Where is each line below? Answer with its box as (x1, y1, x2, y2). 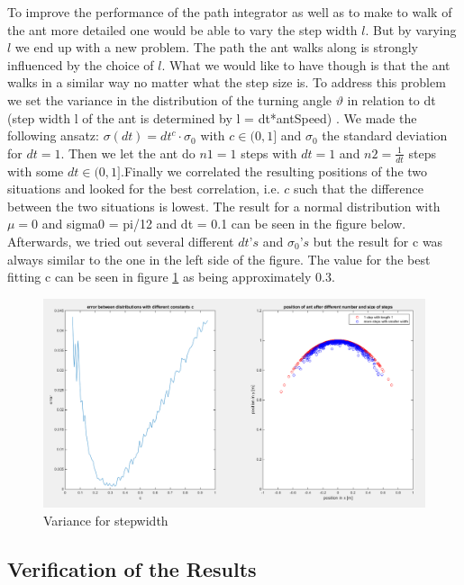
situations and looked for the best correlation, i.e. (7, 179, 280, 198)
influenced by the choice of (7, 55, 154, 74)
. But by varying (365, 20, 457, 39)
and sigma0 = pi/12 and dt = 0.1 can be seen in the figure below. (41, 214, 406, 233)
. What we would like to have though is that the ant (161, 55, 450, 74)
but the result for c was (313, 231, 443, 250)
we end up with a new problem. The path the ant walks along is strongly (14, 38, 418, 57)
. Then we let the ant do (60, 143, 196, 162)
